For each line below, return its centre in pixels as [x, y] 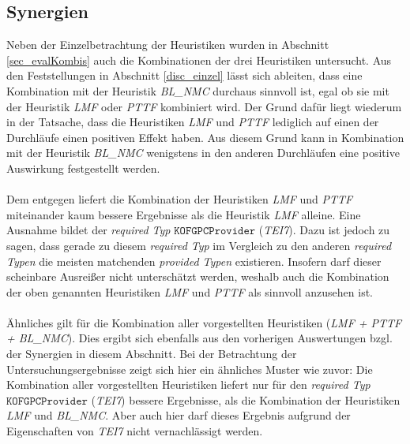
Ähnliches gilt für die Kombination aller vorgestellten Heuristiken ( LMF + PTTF [204, 322]
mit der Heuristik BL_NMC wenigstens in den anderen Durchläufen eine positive [203, 153]
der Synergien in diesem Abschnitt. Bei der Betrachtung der [152, 354]
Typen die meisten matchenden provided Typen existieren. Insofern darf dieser [194, 261]
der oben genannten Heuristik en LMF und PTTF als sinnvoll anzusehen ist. [190, 291]
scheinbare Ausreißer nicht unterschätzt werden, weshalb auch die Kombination [198, 276]
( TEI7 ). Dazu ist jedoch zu [324, 230]
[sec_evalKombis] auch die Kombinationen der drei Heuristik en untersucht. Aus [199, 60]
